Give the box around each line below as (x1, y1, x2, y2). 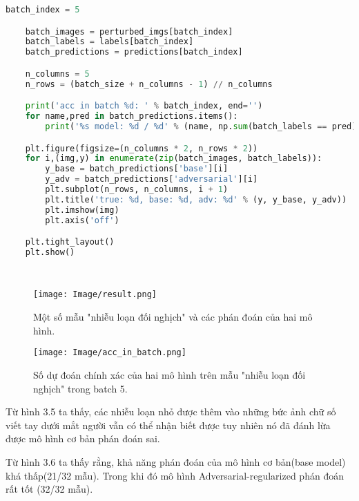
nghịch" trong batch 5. (33, 381, 128, 395)
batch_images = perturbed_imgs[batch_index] (25, 26, 233, 37)
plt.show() (25, 247, 75, 258)
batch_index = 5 (6, 5, 80, 15)
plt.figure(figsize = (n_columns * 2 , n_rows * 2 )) (25, 143, 258, 153)
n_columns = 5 (25, 68, 90, 79)
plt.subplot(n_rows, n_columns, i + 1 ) (45, 185, 229, 194)
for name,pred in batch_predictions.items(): (25, 111, 238, 122)
